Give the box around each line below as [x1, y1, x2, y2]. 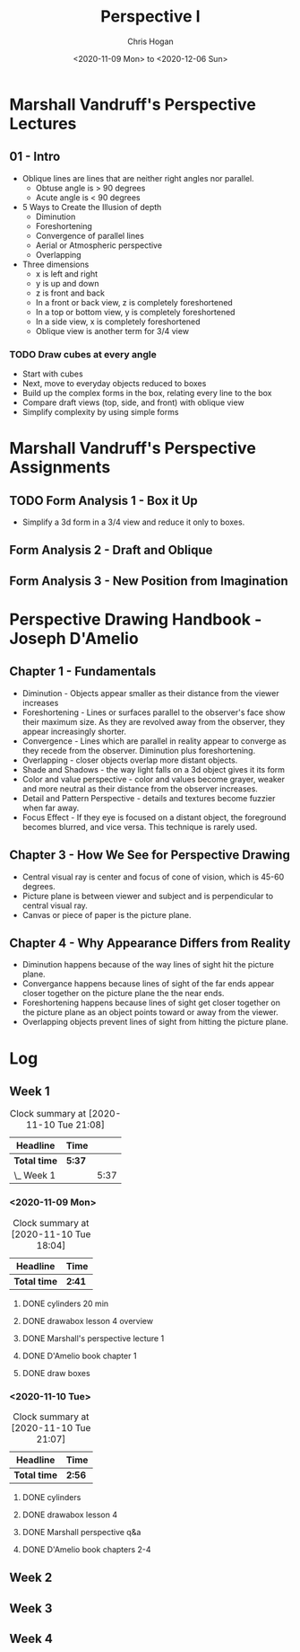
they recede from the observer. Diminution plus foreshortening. [21, 745, 256, 755]
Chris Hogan [126, 36, 175, 47]
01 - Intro [9, 149, 61, 164]
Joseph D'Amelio [9, 629, 139, 649]
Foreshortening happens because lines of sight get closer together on [21, 997, 280, 1008]
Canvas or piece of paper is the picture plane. [21, 909, 192, 920]
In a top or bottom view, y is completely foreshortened [35, 306, 236, 317]
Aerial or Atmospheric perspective [35, 240, 163, 251]
